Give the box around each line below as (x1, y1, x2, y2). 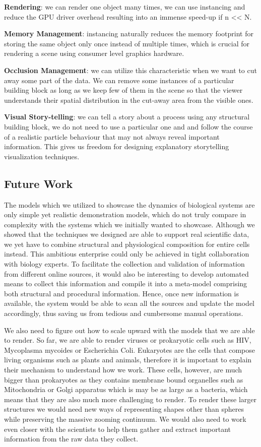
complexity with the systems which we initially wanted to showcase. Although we (4, 219, 255, 229)
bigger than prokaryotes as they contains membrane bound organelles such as (4, 374, 243, 385)
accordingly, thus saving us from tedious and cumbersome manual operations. (4, 308, 243, 318)
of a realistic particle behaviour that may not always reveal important (4, 131, 220, 142)
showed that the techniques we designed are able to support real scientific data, (4, 229, 249, 239)
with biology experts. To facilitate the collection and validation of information (4, 259, 245, 269)
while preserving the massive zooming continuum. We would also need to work (4, 413, 246, 424)
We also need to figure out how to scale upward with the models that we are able (4, 325, 255, 335)
